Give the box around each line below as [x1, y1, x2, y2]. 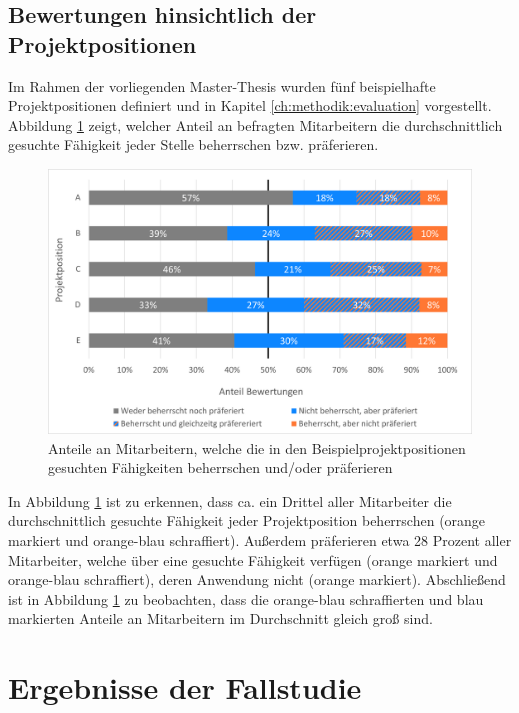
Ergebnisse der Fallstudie [8, 667, 362, 708]
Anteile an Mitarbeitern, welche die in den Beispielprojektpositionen [48, 437, 466, 458]
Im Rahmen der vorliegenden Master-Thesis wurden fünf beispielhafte [8, 75, 436, 96]
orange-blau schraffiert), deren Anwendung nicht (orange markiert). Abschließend [8, 569, 506, 590]
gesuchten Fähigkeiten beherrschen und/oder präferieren [48, 457, 393, 478]
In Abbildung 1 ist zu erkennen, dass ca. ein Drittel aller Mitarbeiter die [8, 490, 452, 511]
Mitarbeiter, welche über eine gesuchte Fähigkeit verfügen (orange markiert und [8, 549, 498, 570]
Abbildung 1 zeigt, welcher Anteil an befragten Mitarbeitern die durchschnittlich [8, 114, 503, 135]
